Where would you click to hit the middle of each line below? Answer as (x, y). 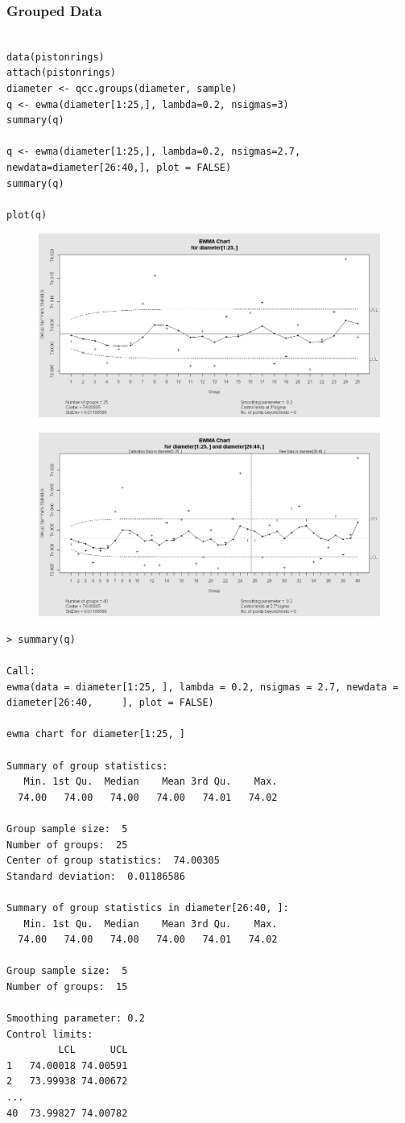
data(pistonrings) (56, 57)
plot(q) (27, 215)
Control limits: (50, 1034)
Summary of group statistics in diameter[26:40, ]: (148, 908)
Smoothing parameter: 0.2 (76, 1019)
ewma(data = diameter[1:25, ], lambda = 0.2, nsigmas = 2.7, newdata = (202, 687)
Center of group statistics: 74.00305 (113, 861)
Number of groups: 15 (67, 986)
